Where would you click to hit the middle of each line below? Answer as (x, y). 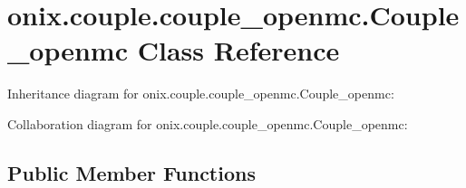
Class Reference (238, 50)
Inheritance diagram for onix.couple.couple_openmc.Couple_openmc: (201, 94)
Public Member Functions (131, 172)
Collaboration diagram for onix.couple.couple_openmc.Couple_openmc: (208, 123)
